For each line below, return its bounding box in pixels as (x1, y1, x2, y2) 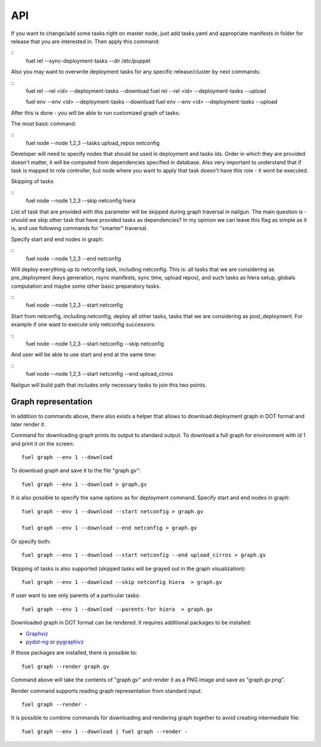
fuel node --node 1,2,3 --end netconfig (26, 255, 121, 262)
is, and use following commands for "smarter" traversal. (11, 225, 148, 232)
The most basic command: (11, 120, 77, 127)
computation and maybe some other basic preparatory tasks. (11, 283, 161, 290)
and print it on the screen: (11, 440, 74, 447)
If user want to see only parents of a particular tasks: (11, 592, 141, 599)
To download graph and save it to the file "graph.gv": (11, 467, 141, 474)
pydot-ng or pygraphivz (26, 638, 84, 645)
